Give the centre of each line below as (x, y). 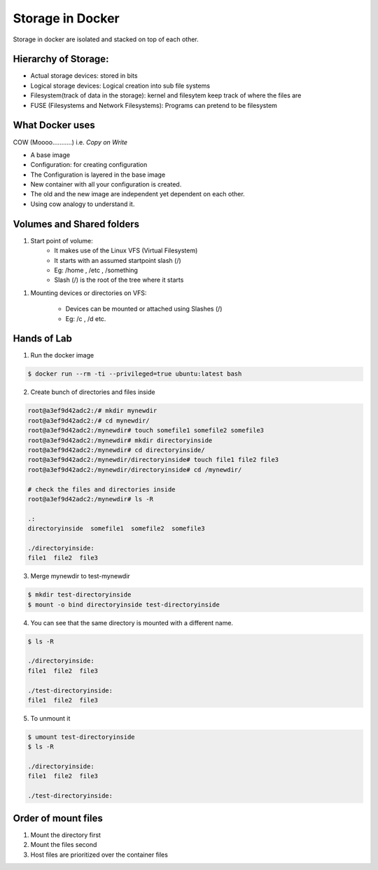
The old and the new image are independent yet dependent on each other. (138, 194)
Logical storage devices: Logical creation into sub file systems (120, 86)
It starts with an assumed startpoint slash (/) (118, 260)
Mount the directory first (66, 835)
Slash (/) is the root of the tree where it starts (119, 280)
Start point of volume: (62, 240)
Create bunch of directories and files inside (93, 392)
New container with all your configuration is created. (106, 184)
